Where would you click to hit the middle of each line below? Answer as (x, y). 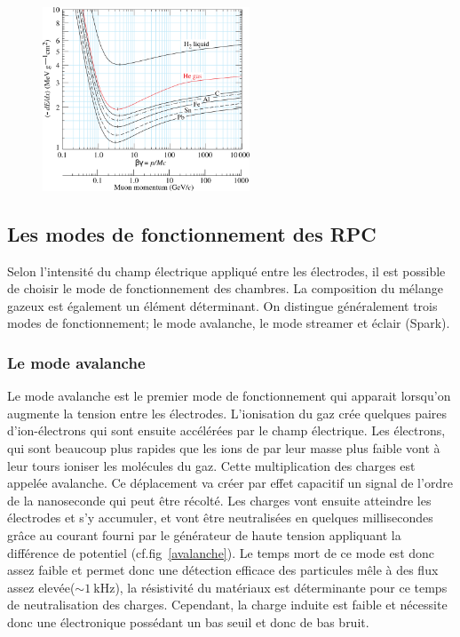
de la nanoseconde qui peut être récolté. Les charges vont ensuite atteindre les (219, 500)
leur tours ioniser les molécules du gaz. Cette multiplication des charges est (211, 465)
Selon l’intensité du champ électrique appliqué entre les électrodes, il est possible (226, 271)
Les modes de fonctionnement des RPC (192, 233)
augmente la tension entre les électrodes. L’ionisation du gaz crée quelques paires (227, 413)
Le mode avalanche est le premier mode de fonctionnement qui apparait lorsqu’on (229, 396)
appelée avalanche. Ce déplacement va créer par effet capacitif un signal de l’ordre (230, 483)
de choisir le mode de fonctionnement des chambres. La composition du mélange (225, 288)
